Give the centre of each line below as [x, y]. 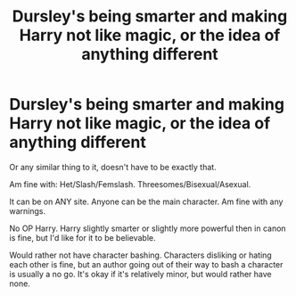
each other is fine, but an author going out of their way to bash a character [146, 264]
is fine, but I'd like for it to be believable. [82, 237]
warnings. [28, 210]
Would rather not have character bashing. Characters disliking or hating [140, 255]
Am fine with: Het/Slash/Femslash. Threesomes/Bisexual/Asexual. [130, 184]
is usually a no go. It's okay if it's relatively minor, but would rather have [140, 274]
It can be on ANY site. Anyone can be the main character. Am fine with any [146, 201]
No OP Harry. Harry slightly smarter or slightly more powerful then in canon [148, 228]
